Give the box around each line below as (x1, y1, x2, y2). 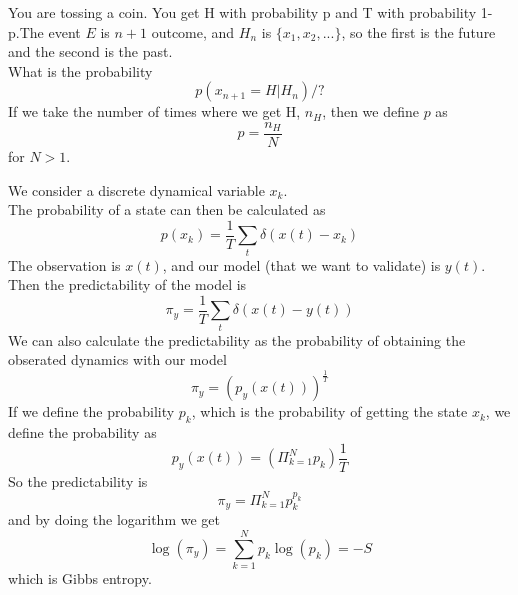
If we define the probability (8, 401, 175, 422)
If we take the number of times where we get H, (8, 101, 301, 122)
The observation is (8, 254, 121, 275)
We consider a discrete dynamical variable (8, 179, 265, 200)
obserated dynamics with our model (8, 349, 227, 370)
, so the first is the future (341, 21, 496, 42)
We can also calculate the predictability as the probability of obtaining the (8, 329, 466, 350)
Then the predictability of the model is (8, 274, 247, 295)
